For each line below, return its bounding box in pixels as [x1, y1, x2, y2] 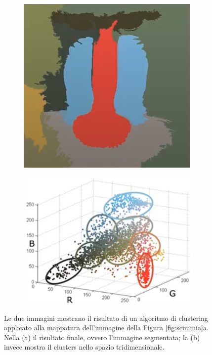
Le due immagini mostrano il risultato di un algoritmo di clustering [4, 312, 208, 323]
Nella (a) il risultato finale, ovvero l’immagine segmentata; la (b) [4, 332, 200, 342]
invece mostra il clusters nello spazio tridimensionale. [4, 342, 165, 352]
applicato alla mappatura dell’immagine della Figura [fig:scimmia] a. [4, 322, 209, 333]
